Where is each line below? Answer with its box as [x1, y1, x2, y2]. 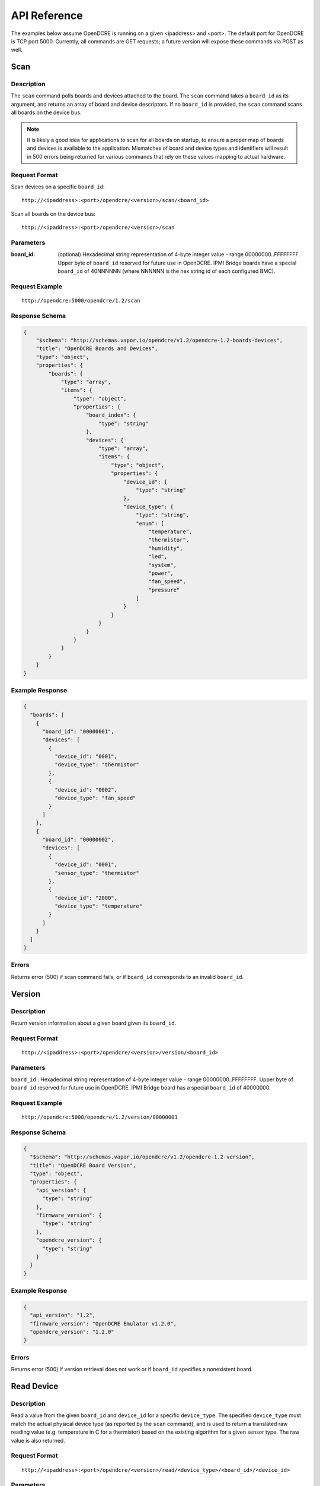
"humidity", [148, 544, 183, 552]
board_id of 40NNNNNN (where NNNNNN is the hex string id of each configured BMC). [57, 267, 276, 275]
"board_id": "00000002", [42, 836, 115, 843]
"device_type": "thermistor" [54, 761, 139, 768]
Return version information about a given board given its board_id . [11, 1019, 177, 1027]
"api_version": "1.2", [30, 1312, 96, 1319]
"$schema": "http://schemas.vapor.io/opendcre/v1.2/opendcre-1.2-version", [30, 1154, 255, 1160]
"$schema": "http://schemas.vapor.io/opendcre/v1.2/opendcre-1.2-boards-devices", [36, 336, 283, 344]
